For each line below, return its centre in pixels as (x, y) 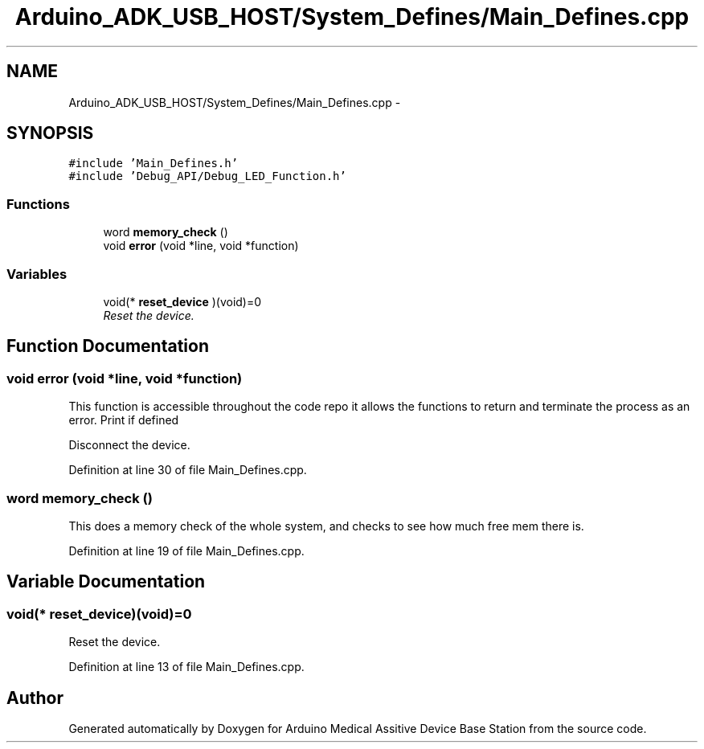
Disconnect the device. (129, 445)
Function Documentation (108, 346)
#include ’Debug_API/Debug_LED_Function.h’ (207, 176)
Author (35, 698)
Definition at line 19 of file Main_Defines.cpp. (186, 550)
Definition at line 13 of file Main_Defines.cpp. (186, 667)
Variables (37, 274)
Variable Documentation (106, 582)
